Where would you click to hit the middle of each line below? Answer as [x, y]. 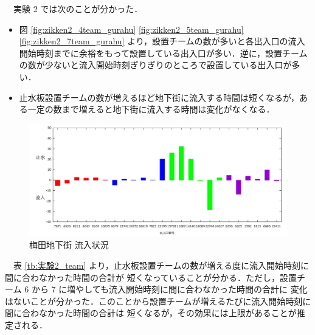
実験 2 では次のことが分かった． [78, 9]
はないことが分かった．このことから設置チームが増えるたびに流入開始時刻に [158, 301]
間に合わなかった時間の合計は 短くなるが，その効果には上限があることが [151, 313]
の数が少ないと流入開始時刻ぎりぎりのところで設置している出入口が [155, 65]
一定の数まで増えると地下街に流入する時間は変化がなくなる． [151, 109]
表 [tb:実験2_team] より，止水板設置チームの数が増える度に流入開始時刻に [161, 265]
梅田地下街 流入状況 [69, 245]
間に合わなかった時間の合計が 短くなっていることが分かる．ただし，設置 [151, 277]
